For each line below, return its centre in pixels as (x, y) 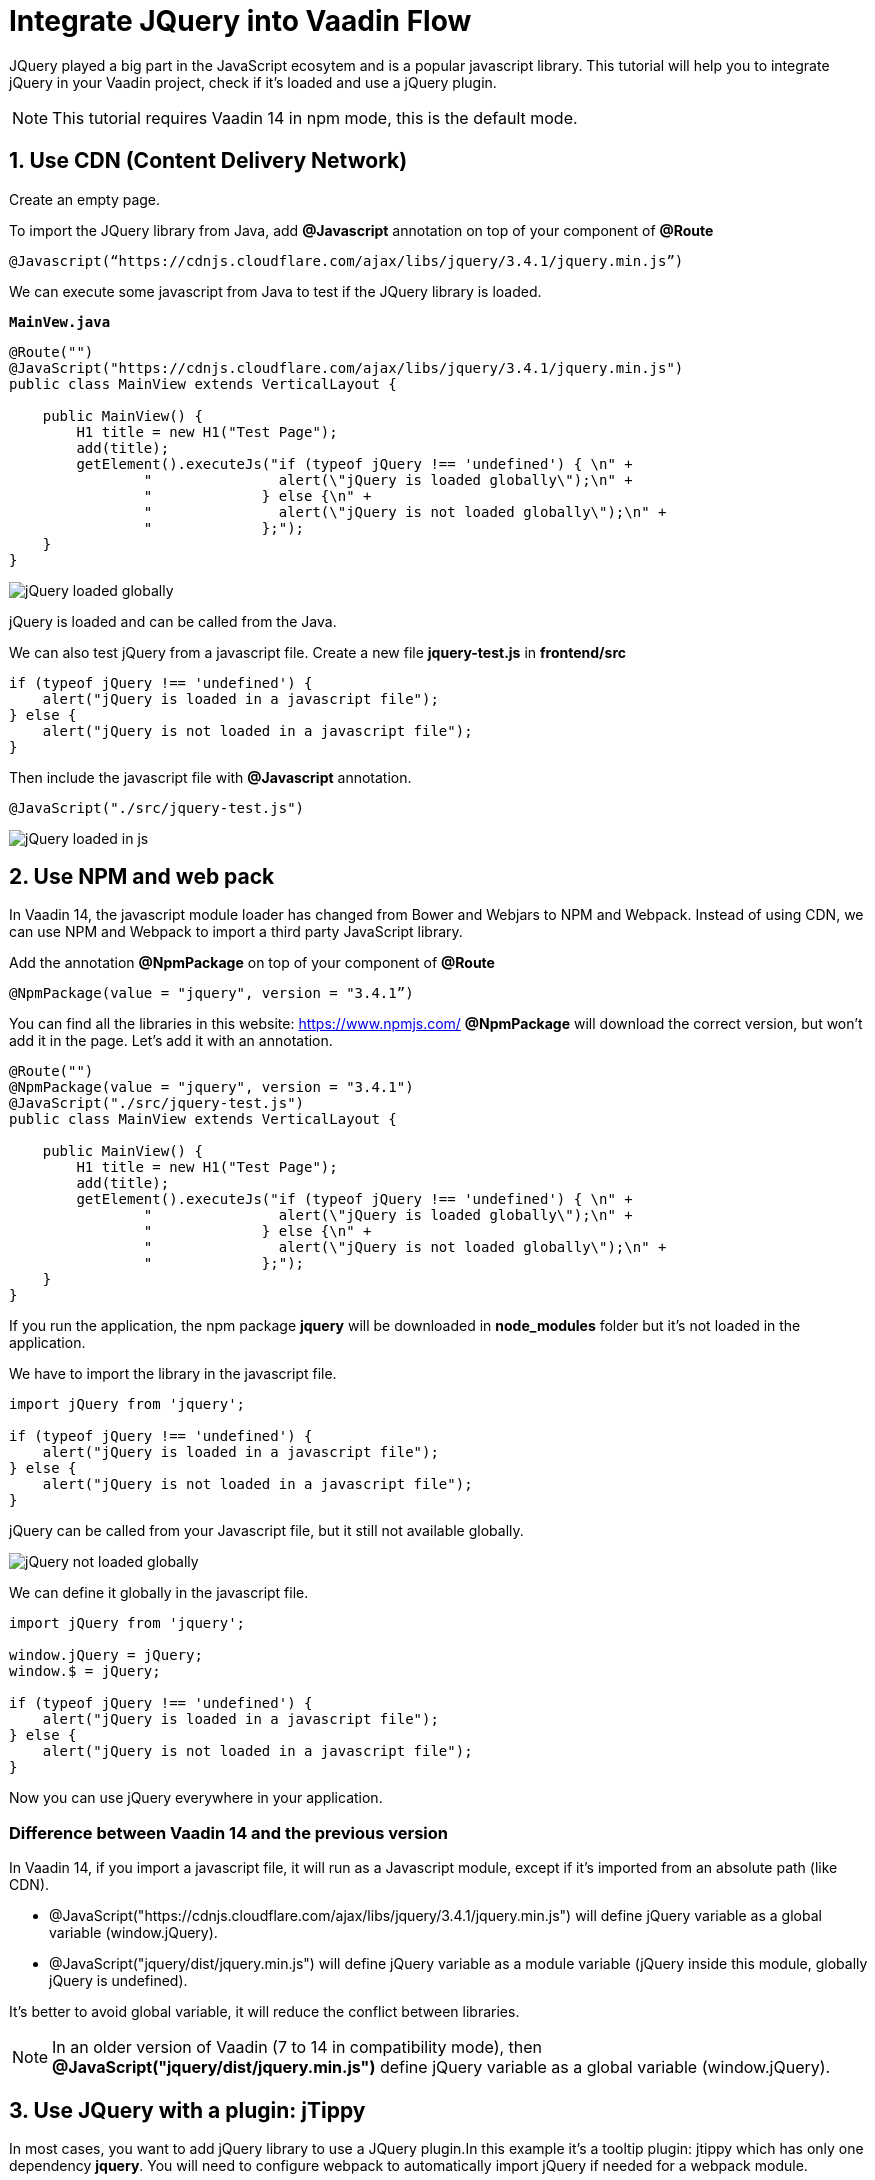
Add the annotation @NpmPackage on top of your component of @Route (252, 963)
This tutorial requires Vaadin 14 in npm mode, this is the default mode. (315, 117)
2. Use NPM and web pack (142, 877)
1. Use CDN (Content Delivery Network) (208, 161)
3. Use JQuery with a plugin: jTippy (187, 2110)
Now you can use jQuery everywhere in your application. (196, 1798)
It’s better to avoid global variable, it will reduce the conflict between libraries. (264, 2012)
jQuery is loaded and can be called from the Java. (173, 621)
